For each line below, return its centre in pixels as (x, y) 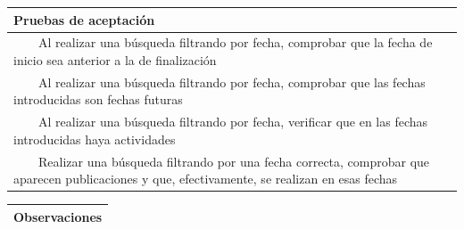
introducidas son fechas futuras (98, 99)
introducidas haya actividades (95, 139)
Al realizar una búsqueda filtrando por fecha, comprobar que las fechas (232, 82)
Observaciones (58, 216)
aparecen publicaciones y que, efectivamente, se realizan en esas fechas (206, 179)
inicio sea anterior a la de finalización (115, 59)
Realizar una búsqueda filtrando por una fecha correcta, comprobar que (234, 161)
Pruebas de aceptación (84, 19)
